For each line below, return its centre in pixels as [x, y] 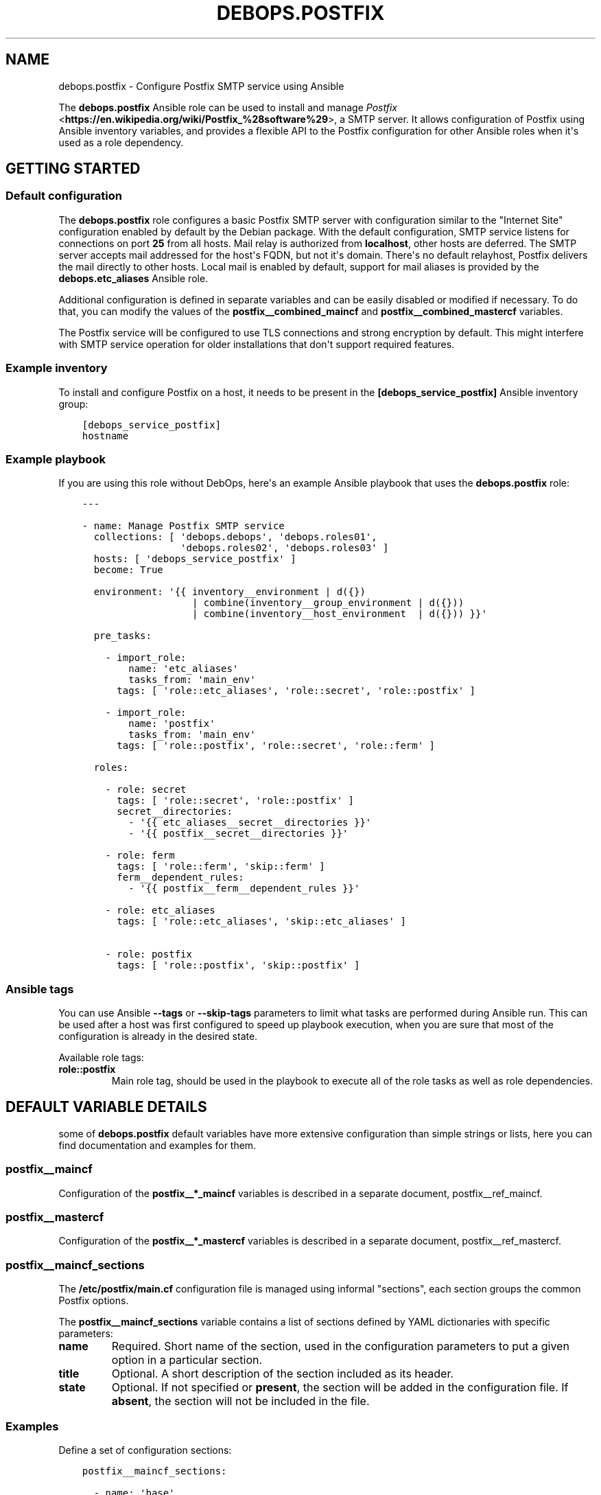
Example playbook [56, 459]
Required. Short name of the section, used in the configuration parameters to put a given [340, 1346]
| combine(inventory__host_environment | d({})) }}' [339, 614]
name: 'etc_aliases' [184, 669]
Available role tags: [101, 1058]
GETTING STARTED [73, 169]
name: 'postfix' [172, 724]
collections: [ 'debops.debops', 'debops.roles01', [235, 537]
